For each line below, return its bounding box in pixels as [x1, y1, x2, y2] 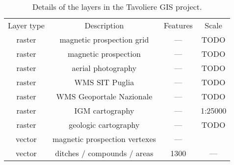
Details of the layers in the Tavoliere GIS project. [32, 1, 202, 12]
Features [163, 20, 193, 31]
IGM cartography [74, 105, 134, 116]
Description [84, 20, 124, 31]
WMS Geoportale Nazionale [56, 91, 153, 102]
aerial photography [72, 62, 137, 73]
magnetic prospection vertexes [52, 133, 156, 144]
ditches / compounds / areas [55, 147, 154, 159]
